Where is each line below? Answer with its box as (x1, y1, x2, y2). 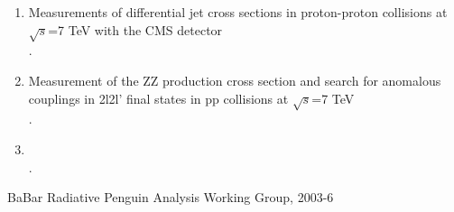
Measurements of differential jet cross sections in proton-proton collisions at (28, 3, 448, 21)
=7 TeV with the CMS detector (48, 20, 223, 39)
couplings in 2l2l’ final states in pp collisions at (28, 88, 289, 107)
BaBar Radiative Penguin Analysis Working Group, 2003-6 (7, 188, 334, 207)
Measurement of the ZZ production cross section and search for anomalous (28, 70, 441, 89)
